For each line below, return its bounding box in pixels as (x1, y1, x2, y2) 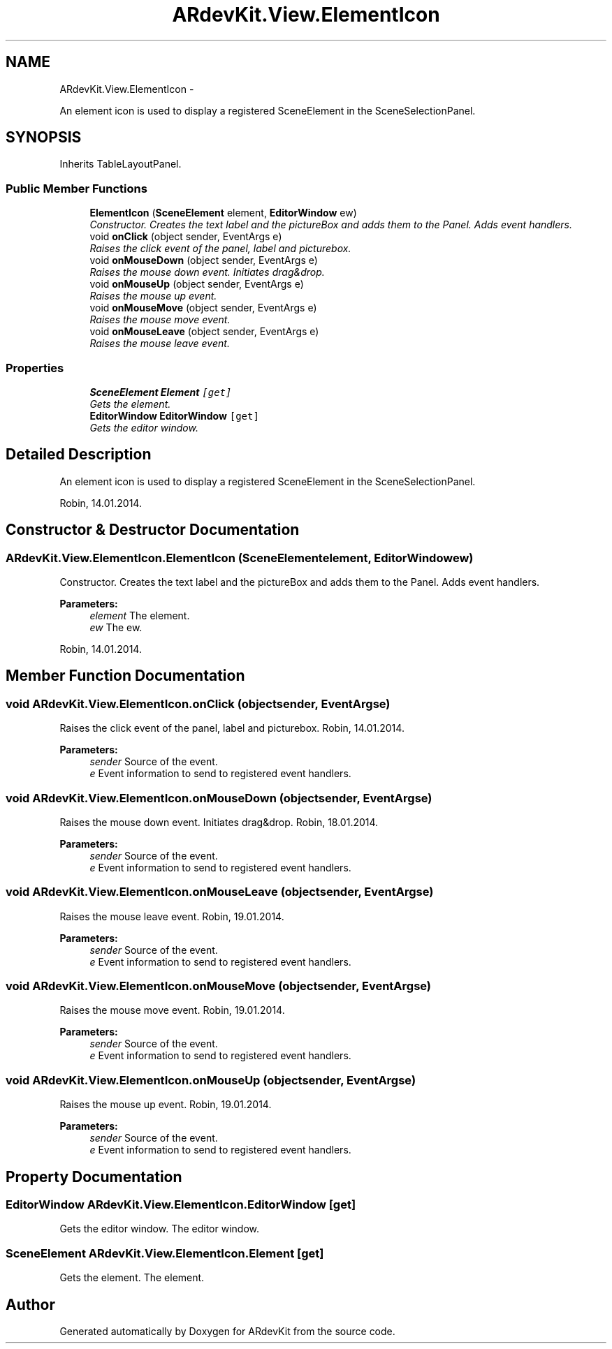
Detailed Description (6, 445, 152, 464)
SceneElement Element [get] (89, 385, 232, 398)
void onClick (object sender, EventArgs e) (89, 230, 282, 243)
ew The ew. (89, 621, 143, 633)
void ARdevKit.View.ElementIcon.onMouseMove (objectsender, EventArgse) (6, 979, 432, 994)
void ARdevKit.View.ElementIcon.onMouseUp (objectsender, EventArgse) (6, 1072, 416, 1087)
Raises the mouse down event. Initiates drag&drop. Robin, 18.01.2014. (59, 816, 379, 828)
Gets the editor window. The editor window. (59, 1223, 260, 1235)
